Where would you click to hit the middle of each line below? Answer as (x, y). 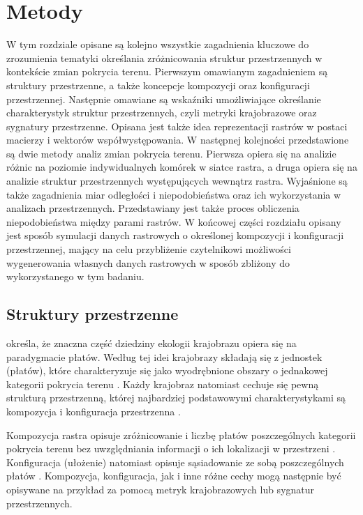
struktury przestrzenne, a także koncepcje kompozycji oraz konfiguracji (158, 85)
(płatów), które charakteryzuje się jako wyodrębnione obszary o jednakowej (167, 370)
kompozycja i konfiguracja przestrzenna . (94, 411)
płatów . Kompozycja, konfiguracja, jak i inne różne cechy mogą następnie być (174, 476)
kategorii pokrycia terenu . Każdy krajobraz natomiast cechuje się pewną (163, 384)
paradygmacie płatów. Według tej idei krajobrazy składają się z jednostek (164, 356)
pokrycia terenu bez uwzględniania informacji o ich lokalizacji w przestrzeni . (171, 448)
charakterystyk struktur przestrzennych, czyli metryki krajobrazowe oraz (162, 113)
